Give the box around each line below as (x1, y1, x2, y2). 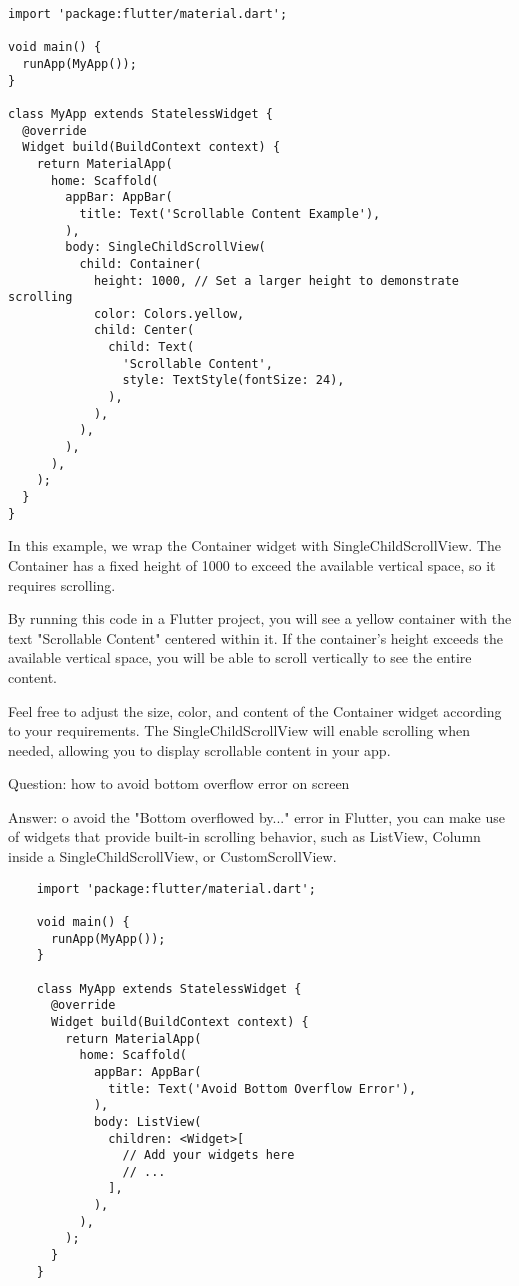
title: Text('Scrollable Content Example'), (79, 206, 381, 221)
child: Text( (108, 340, 195, 355)
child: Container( (79, 256, 202, 271)
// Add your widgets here (122, 1148, 295, 1163)
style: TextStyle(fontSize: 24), (122, 373, 345, 388)
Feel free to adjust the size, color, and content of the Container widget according (8, 700, 502, 721)
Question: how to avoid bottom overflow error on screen (8, 773, 350, 794)
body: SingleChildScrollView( (65, 240, 266, 255)
